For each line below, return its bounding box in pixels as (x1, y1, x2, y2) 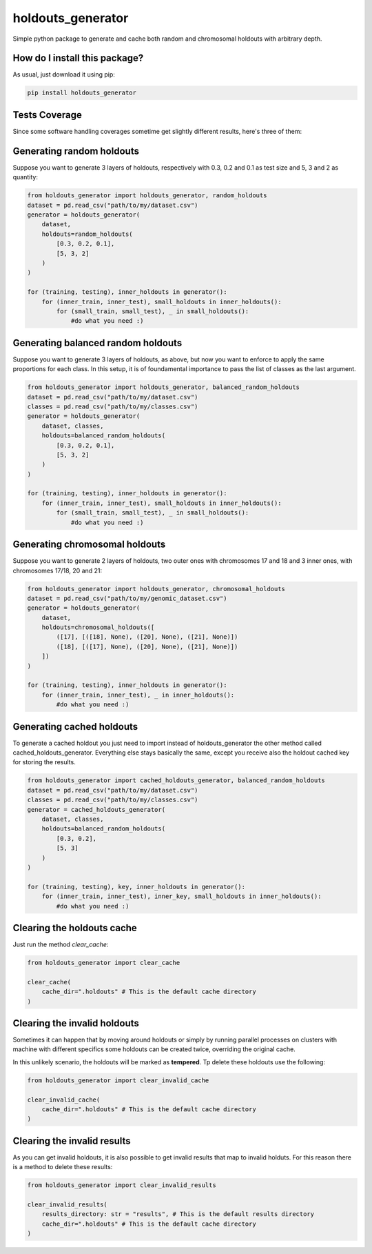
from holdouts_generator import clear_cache (27, 959, 180, 967)
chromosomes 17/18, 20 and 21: (12, 566, 103, 575)
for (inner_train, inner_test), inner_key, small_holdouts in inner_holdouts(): (41, 893, 322, 900)
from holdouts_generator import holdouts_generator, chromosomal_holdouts (27, 585, 286, 593)
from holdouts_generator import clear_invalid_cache (27, 1076, 209, 1084)
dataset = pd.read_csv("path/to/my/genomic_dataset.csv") (27, 594, 227, 602)
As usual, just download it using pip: (12, 70, 115, 79)
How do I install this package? (12, 52, 144, 64)
